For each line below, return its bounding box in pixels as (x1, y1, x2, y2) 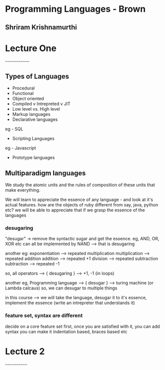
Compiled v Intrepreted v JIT (12, 101, 70, 107)
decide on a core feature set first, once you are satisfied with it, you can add (5, 323, 160, 329)
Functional (12, 90, 34, 96)
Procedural (12, 85, 35, 91)
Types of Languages (5, 72, 69, 81)
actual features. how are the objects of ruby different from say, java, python (5, 202, 159, 208)
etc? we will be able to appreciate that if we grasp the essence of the (5, 207, 145, 213)
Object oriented (12, 96, 44, 102)
